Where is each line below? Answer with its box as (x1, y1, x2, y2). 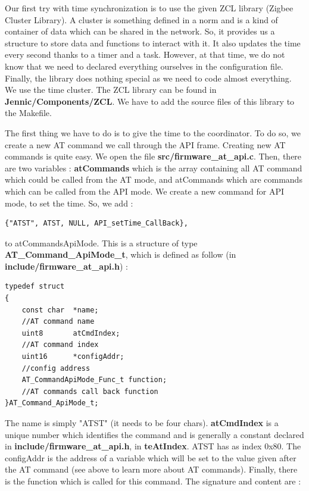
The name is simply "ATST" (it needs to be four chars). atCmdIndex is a (5, 417, 279, 429)
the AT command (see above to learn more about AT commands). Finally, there (5, 463, 298, 476)
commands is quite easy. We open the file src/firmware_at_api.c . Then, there (5, 150, 302, 162)
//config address (21, 364, 90, 373)
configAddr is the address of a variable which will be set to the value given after (5, 451, 296, 464)
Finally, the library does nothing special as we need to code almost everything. (5, 71, 292, 84)
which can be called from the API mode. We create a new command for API (5, 184, 285, 197)
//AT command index (21, 340, 99, 349)
